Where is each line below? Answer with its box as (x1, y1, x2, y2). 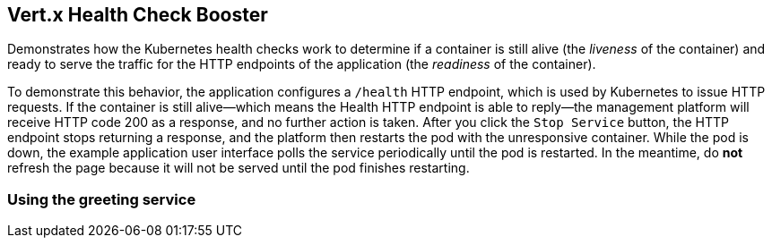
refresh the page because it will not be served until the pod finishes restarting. (7, 160, 470, 176)
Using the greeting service (7, 190, 196, 208)
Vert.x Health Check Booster (7, 4, 268, 26)
